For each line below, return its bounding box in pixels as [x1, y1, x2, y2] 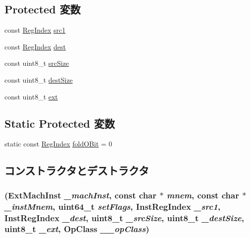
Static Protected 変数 [4, 115, 115, 131]
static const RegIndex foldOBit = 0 [4, 139, 112, 149]
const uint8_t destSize [4, 74, 73, 85]
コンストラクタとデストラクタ [4, 163, 149, 178]
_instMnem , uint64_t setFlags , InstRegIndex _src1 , [4, 200, 221, 212]
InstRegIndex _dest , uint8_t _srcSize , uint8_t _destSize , [4, 211, 244, 224]
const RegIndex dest [4, 41, 66, 51]
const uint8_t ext [4, 91, 58, 101]
